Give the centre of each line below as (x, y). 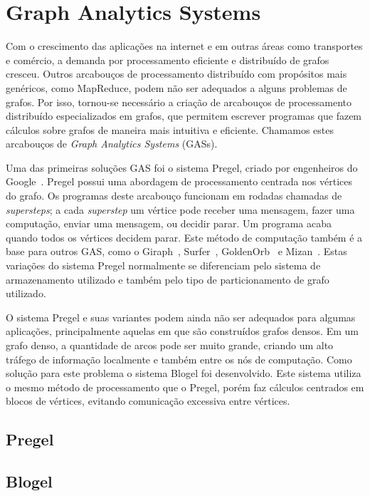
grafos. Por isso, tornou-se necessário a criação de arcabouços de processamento (179, 102)
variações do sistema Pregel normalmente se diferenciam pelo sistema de (163, 265)
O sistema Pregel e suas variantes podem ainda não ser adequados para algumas (181, 317)
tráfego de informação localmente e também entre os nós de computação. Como (179, 359)
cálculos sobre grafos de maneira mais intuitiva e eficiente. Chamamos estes (170, 129)
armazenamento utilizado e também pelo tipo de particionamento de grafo (168, 279)
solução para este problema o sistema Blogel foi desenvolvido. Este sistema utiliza (184, 373)
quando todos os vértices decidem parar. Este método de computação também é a (184, 237)
